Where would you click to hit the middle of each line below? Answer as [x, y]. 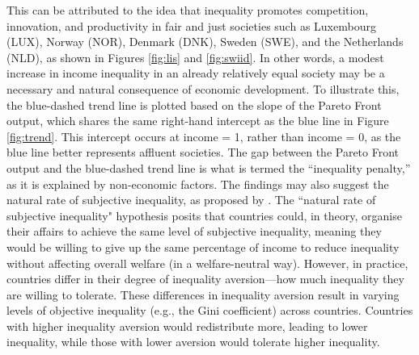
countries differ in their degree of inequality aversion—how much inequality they [205, 279]
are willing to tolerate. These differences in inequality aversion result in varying [203, 294]
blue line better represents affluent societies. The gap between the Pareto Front [203, 152]
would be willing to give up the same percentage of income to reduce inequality [203, 246]
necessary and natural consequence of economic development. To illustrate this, [203, 88]
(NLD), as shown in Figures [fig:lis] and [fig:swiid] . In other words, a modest [195, 57]
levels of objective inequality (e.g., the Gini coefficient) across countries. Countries [210, 310]
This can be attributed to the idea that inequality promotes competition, [188, 10]
